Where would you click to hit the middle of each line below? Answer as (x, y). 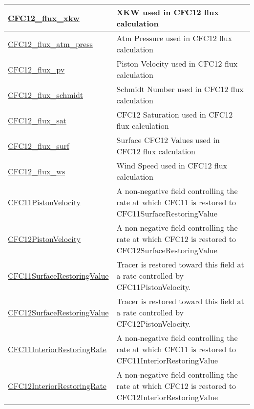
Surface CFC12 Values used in (168, 140)
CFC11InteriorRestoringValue (167, 360)
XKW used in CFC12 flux (168, 12)
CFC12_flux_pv (36, 69)
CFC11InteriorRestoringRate (57, 349)
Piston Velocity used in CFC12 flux (177, 63)
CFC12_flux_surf (39, 145)
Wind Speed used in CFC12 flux (172, 165)
